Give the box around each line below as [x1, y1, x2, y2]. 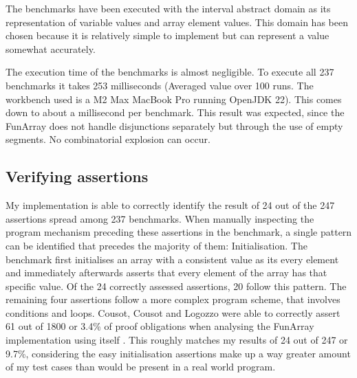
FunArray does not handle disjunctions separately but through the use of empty [6, 118, 343, 133]
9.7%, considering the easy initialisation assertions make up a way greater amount [6, 346, 351, 360]
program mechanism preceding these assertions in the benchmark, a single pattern [6, 225, 352, 239]
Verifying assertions [6, 166, 149, 187]
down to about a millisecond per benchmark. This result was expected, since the [6, 105, 345, 120]
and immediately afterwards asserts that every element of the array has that [6, 265, 327, 280]
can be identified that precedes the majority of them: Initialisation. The [6, 238, 307, 252]
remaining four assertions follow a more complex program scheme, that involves [6, 292, 340, 307]
